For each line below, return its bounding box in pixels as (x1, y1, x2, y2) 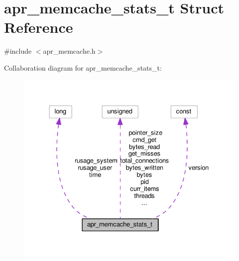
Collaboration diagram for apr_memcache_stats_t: (4, 62, 162, 73)
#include (4, 46, 32, 56)
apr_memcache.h (43, 46, 96, 56)
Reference (4, 17, 73, 37)
